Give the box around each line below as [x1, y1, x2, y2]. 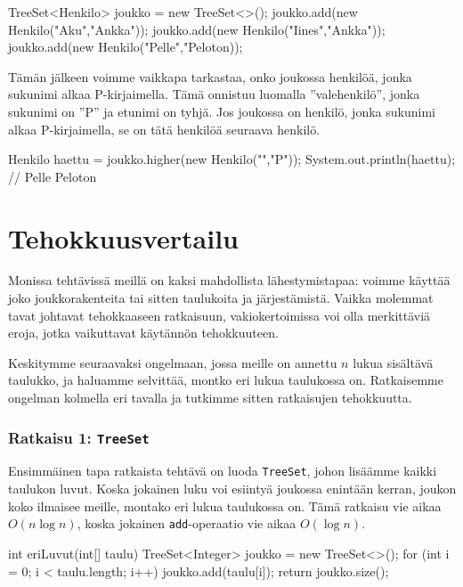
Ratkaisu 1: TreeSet [8, 426, 150, 448]
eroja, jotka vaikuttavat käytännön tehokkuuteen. [8, 323, 279, 342]
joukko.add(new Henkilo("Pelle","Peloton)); [8, 37, 243, 56]
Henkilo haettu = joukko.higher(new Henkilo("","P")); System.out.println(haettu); [8, 150, 456, 168]
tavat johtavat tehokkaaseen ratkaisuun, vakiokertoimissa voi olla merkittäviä [8, 306, 431, 324]
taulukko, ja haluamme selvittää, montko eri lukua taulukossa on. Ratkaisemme [8, 371, 443, 389]
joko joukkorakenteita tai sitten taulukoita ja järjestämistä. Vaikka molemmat [8, 289, 434, 307]
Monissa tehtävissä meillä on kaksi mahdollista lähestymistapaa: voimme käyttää [8, 271, 451, 289]
